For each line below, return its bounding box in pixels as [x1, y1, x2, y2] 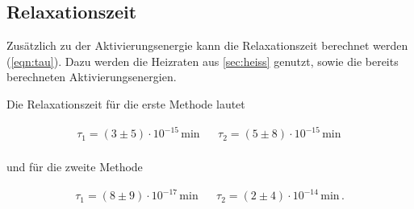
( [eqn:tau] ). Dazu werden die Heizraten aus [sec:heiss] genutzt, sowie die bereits [6, 52, 399, 69]
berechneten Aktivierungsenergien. [6, 68, 177, 85]
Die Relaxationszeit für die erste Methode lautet [6, 95, 245, 112]
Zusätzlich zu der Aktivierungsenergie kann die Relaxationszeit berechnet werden [6, 37, 408, 54]
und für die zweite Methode [6, 158, 143, 175]
